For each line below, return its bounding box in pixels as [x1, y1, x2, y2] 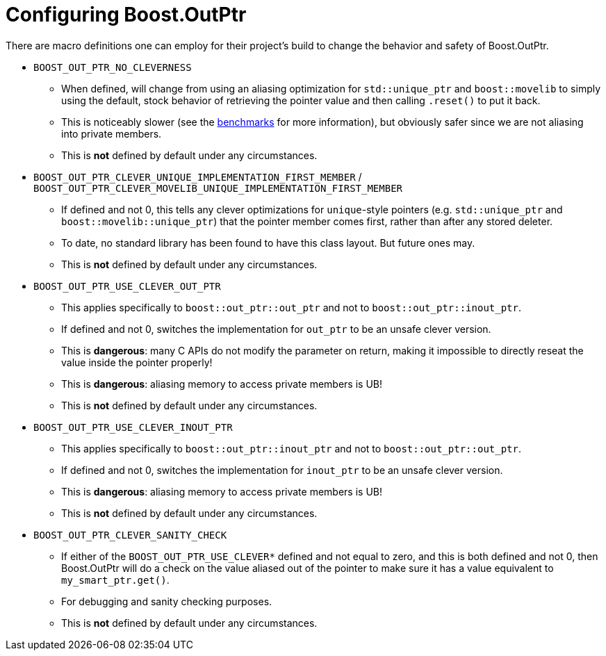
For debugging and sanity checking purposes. [61, 595, 272, 607]
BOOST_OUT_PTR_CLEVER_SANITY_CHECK [33, 529, 227, 541]
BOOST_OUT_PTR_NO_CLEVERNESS [33, 61, 192, 73]
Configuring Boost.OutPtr [6, 3, 247, 26]
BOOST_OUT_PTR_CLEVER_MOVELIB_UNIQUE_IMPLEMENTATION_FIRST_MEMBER [33, 182, 403, 194]
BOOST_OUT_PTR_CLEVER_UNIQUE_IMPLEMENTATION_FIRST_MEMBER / [33, 170, 362, 183]
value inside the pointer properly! [61, 356, 213, 368]
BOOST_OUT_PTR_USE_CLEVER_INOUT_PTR [33, 421, 233, 433]
